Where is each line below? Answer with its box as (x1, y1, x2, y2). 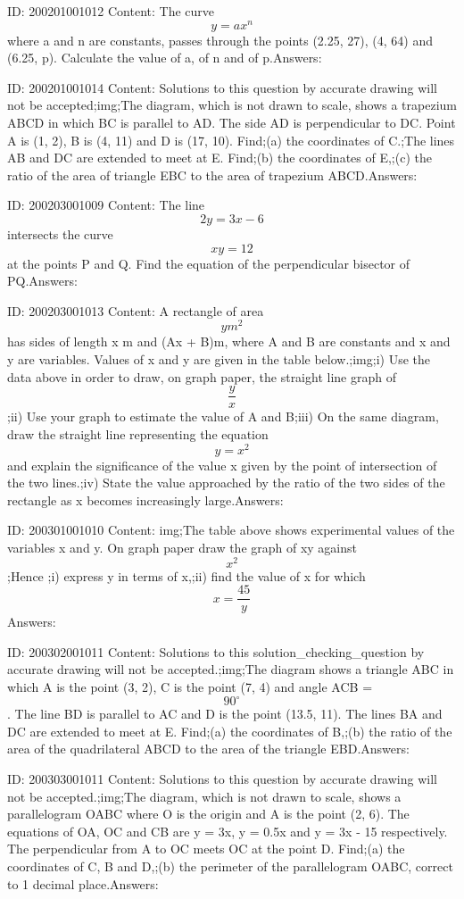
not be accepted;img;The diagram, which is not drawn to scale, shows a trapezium (7, 96, 457, 114)
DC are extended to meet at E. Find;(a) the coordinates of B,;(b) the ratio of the (7, 721, 452, 740)
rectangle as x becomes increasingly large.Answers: (7, 490, 284, 509)
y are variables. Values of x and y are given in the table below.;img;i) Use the (7, 350, 430, 369)
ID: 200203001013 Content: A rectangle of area (7, 301, 264, 320)
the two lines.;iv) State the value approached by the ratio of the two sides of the (7, 473, 445, 492)
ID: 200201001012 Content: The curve (7, 2, 214, 20)
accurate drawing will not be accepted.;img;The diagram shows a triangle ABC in (7, 660, 454, 678)
